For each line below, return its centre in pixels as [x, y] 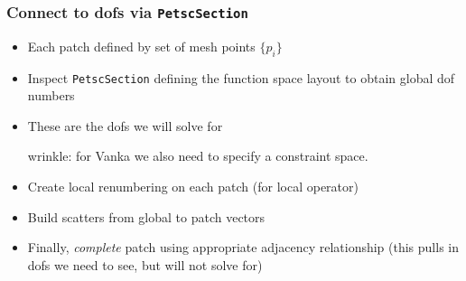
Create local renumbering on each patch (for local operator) [193, 187]
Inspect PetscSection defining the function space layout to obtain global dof [241, 77]
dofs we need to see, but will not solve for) [145, 264]
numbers [51, 95]
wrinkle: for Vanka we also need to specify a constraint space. [198, 156]
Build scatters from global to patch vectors [146, 216]
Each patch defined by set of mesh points [141, 46]
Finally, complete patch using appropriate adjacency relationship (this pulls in [243, 247]
